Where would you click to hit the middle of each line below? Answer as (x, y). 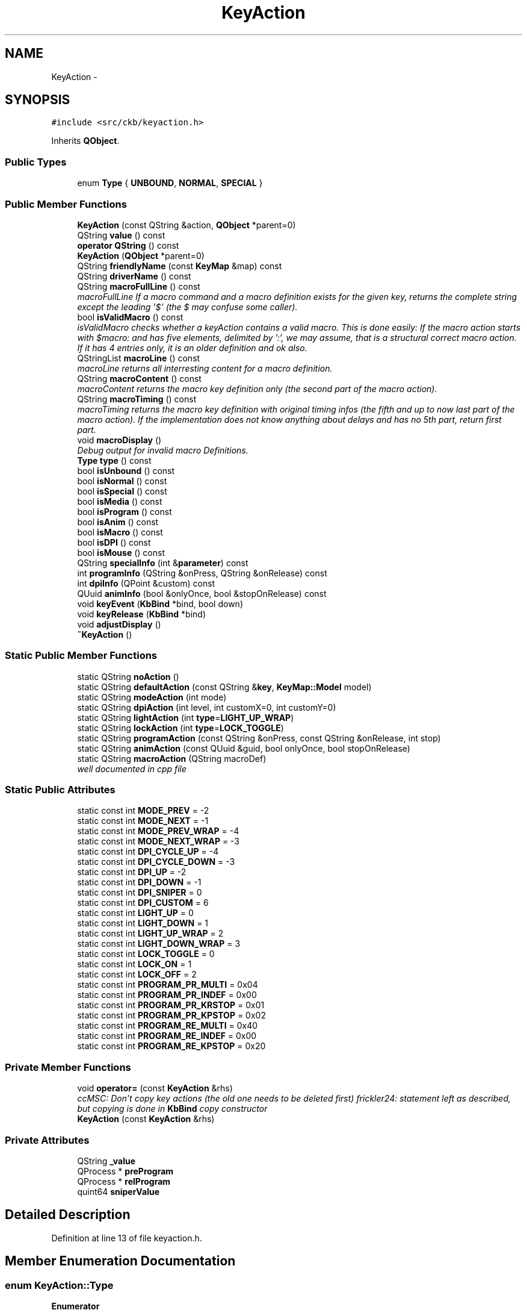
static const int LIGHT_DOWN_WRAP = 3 (159, 944)
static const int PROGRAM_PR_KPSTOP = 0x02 (171, 1015)
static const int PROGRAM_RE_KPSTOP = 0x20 (171, 1046)
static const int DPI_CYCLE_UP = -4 (148, 852)
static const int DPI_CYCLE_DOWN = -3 (156, 862)
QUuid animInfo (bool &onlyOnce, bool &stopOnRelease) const (202, 593)
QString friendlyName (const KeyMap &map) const (180, 266)
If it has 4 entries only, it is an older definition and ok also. (192, 348)
